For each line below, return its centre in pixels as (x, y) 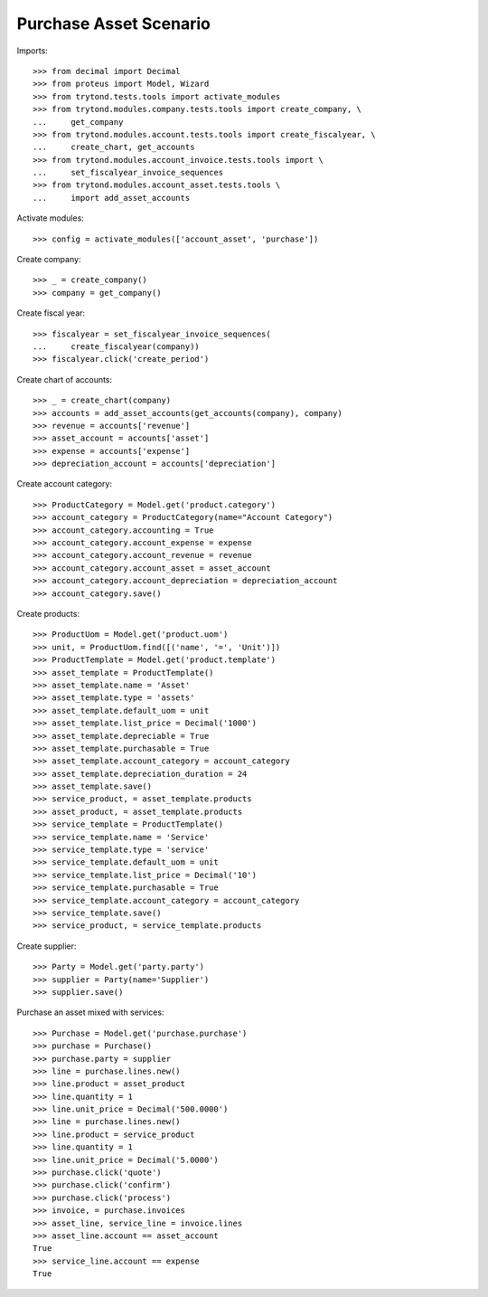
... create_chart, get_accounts (114, 147)
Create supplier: (47, 946)
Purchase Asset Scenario (114, 24)
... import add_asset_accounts (112, 198)
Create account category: (65, 484)
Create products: (48, 614)
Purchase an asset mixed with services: (90, 1012)
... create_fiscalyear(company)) (117, 346)
